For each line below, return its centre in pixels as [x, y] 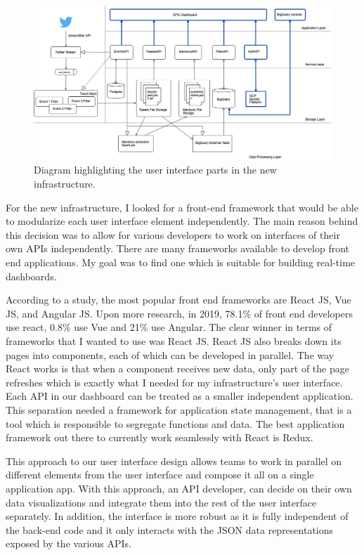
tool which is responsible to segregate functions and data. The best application [175, 423]
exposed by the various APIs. [69, 543]
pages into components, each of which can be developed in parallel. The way [170, 354]
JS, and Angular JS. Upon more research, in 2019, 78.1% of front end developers [179, 313]
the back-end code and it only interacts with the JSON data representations [170, 529]
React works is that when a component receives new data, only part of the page [177, 368]
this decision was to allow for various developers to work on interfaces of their [173, 234]
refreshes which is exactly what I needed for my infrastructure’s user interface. [174, 382]
